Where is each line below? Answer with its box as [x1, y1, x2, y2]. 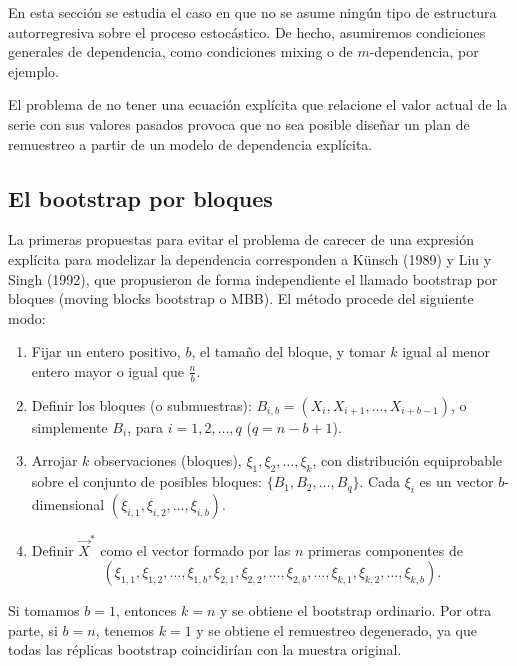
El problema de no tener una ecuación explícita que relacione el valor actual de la [8, 94, 508, 115]
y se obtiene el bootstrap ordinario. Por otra [220, 600, 492, 621]
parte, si [8, 619, 58, 640]
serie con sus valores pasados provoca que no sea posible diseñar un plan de [8, 113, 470, 134]
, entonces [115, 600, 177, 621]
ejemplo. [8, 60, 59, 81]
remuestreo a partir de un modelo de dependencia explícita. [8, 133, 373, 154]
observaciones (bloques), [94, 450, 242, 471]
